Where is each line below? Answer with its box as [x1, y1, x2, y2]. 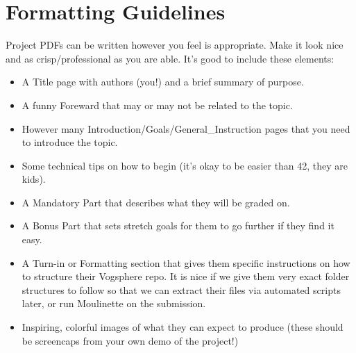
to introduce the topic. [22, 135, 118, 149]
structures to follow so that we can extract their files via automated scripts [22, 282, 341, 297]
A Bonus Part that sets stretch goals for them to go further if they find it [22, 218, 334, 233]
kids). [22, 172, 46, 186]
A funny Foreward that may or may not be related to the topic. [22, 97, 293, 112]
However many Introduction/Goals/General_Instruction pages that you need [22, 121, 350, 136]
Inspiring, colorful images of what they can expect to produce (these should [22, 320, 344, 334]
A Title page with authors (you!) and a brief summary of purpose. [22, 74, 304, 89]
